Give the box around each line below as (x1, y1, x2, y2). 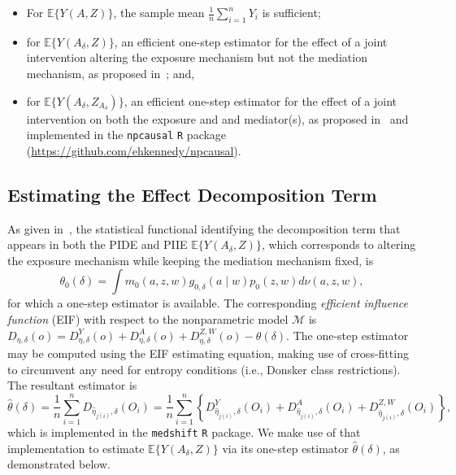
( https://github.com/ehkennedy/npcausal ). (26, 142, 241, 159)
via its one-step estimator (222, 439, 349, 456)
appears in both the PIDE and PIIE (7, 236, 188, 253)
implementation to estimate (7, 439, 145, 456)
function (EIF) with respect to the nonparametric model (7, 311, 289, 327)
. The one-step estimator (286, 326, 409, 343)
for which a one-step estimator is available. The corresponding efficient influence (7, 294, 408, 312)
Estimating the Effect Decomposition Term (7, 181, 377, 207)
